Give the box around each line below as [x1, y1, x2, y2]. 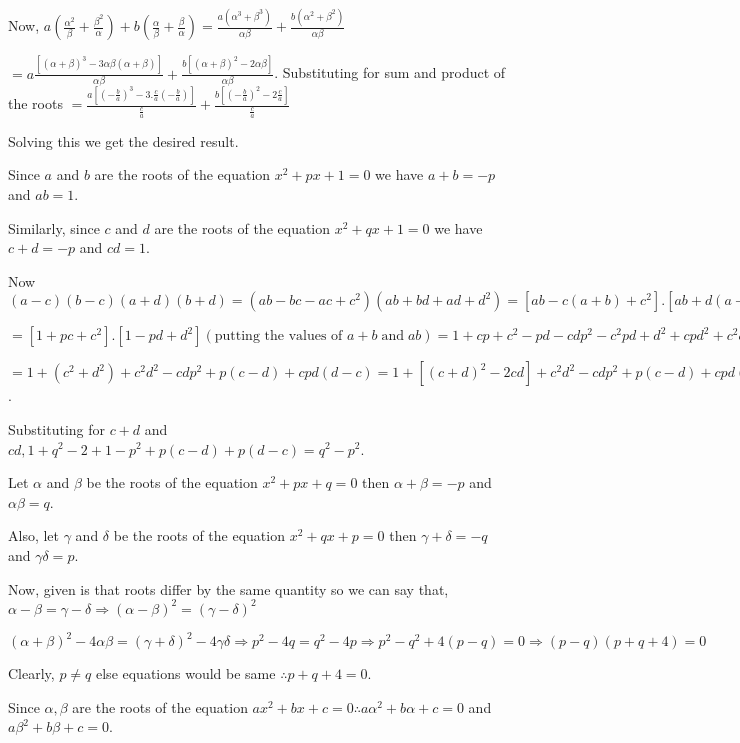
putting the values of [214, 329, 343, 344]
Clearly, [8, 663, 55, 684]
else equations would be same [96, 663, 276, 684]
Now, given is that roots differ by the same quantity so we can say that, [8, 578, 449, 599]
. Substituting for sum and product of [274, 62, 506, 83]
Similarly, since [8, 217, 100, 238]
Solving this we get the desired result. [8, 130, 239, 151]
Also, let [8, 525, 60, 546]
